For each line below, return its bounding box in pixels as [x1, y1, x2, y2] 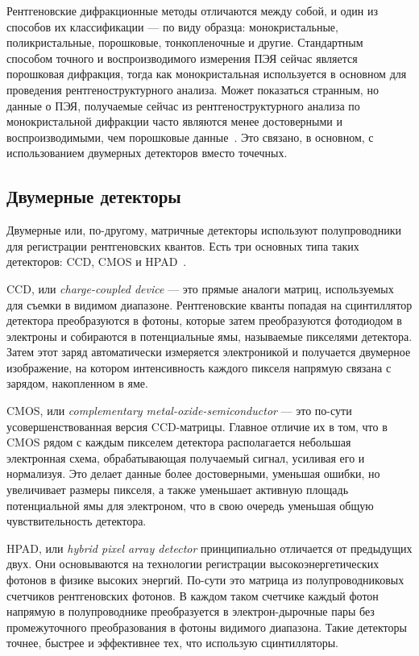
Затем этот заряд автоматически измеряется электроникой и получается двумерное [6, 343, 411, 360]
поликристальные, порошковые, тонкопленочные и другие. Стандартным [6, 34, 363, 51]
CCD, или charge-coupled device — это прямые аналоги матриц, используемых [6, 280, 394, 297]
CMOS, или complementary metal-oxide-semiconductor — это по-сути [6, 402, 352, 419]
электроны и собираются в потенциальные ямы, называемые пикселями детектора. [6, 327, 413, 344]
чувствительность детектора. [6, 513, 147, 529]
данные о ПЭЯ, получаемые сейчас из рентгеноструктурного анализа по [6, 97, 360, 114]
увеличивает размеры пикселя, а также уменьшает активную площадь [6, 481, 349, 498]
